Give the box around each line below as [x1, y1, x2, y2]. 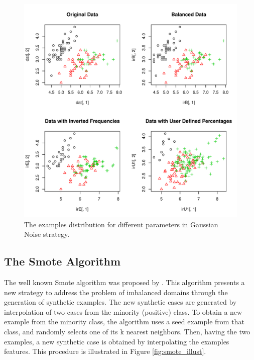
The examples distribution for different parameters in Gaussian [24, 219, 218, 229]
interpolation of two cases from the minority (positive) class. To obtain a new [4, 306, 242, 317]
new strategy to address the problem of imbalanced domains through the [4, 287, 228, 297]
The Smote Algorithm [4, 253, 121, 269]
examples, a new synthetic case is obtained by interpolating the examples [4, 336, 229, 346]
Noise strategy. [24, 229, 70, 239]
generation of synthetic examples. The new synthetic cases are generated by [4, 297, 237, 307]
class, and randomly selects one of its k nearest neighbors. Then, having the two [4, 326, 250, 336]
